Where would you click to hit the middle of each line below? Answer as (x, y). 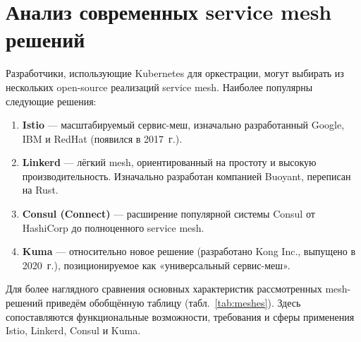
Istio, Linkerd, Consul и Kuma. (73, 330)
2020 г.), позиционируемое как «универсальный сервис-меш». (156, 265)
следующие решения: (51, 101)
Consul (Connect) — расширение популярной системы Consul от (169, 214)
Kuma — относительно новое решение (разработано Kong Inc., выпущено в (189, 251)
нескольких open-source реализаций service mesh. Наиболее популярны (159, 87)
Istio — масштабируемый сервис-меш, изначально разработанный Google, (183, 125)
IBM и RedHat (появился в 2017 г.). (102, 138)
